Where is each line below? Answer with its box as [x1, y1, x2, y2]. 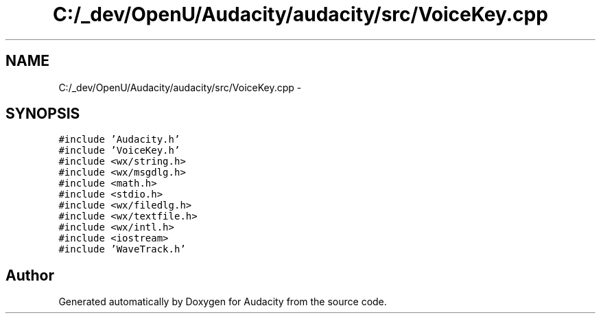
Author [5, 266, 54, 284]
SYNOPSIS [5, 105, 80, 123]
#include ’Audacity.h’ [58, 134, 180, 145]
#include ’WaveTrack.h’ [58, 244, 186, 255]
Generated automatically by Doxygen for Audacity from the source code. [58, 296, 387, 308]
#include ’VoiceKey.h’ [58, 145, 180, 156]
